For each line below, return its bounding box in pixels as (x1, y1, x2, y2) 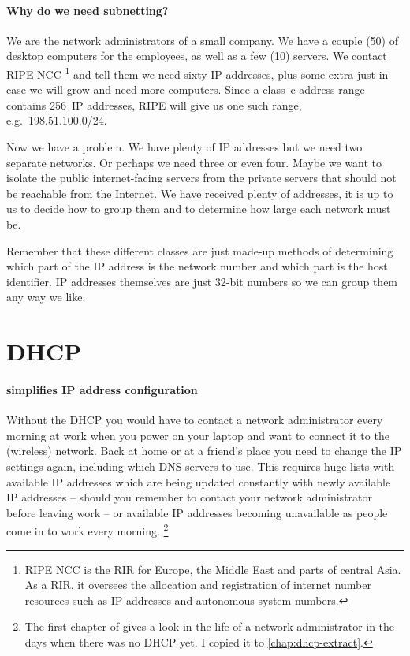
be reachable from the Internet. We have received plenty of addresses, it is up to (6, 184, 393, 201)
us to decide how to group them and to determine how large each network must (6, 200, 391, 217)
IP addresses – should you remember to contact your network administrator (6, 489, 373, 505)
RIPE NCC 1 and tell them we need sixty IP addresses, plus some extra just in (6, 63, 389, 82)
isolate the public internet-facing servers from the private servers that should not (6, 170, 397, 186)
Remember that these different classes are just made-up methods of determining (6, 242, 393, 259)
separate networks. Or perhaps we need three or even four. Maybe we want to (6, 154, 382, 170)
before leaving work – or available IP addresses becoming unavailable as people (6, 504, 388, 520)
